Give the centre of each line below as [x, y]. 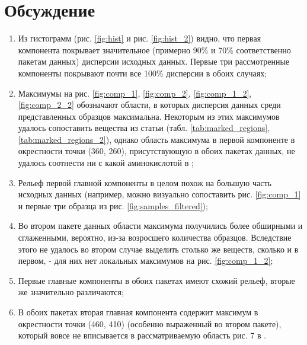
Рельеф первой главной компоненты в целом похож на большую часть [145, 182]
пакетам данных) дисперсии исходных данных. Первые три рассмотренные [154, 61]
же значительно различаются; [71, 292]
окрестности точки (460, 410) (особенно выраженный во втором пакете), [150, 323]
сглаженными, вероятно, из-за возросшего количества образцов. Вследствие [155, 237]
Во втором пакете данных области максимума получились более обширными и [160, 226]
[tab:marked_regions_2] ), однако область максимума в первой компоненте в [156, 139]
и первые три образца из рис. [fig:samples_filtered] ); [113, 205]
